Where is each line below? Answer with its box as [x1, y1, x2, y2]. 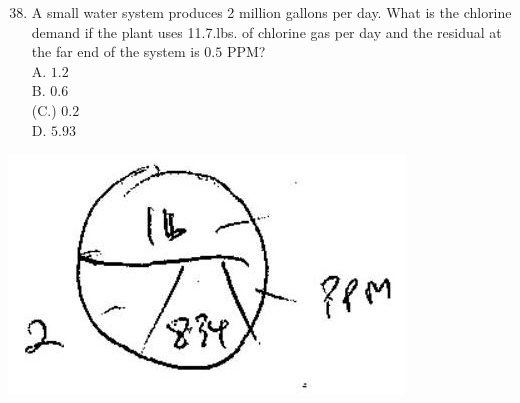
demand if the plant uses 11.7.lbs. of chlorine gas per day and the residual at [31, 21, 502, 42]
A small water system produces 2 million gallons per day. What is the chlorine [31, 2, 512, 22]
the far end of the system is [31, 41, 200, 62]
